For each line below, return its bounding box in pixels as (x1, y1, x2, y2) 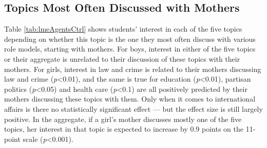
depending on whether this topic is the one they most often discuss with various (4, 33, 256, 44)
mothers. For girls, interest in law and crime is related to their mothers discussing (4, 63, 261, 74)
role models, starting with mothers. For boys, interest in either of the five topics (4, 43, 256, 54)
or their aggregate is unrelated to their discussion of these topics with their (4, 53, 240, 64)
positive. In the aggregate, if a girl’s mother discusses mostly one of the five (4, 113, 242, 124)
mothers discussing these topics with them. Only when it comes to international (4, 93, 256, 104)
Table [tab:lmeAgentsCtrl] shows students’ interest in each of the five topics (4, 23, 242, 34)
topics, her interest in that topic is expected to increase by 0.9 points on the (4, 124, 243, 134)
